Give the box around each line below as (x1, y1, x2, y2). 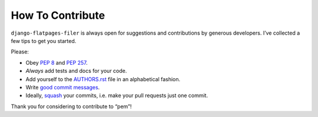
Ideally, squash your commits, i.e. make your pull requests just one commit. (25, 92, 208, 99)
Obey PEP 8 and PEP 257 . (25, 59, 88, 66)
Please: (11, 48, 29, 55)
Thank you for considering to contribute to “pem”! (11, 103, 132, 110)
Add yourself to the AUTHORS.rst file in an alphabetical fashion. (25, 75, 181, 82)
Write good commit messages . (25, 83, 100, 91)
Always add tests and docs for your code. (25, 68, 127, 75)
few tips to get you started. (11, 37, 77, 44)
